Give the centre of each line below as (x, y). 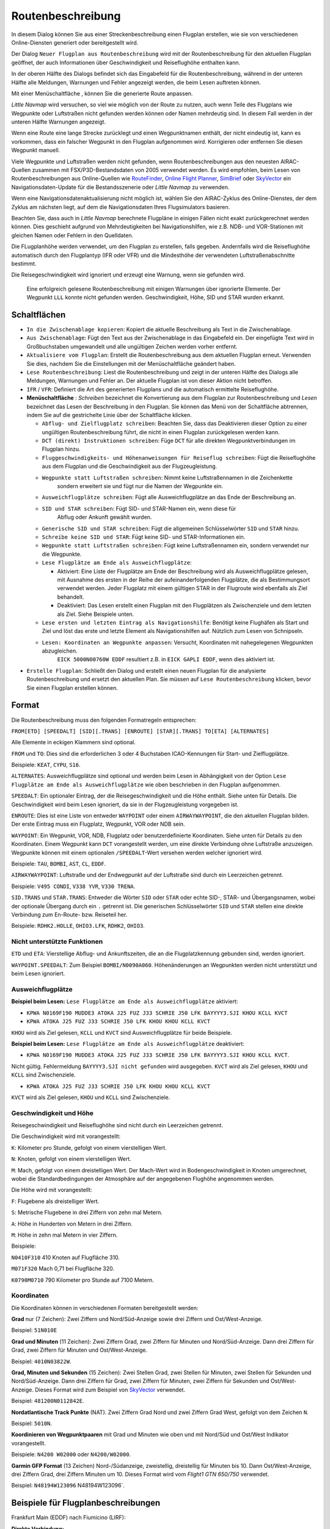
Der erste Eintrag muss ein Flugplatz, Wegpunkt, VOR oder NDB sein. (98, 824)
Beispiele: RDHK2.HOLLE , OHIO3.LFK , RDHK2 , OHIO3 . (78, 926)
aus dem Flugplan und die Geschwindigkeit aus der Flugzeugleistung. (130, 466)
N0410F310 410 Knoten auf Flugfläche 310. (66, 1257)
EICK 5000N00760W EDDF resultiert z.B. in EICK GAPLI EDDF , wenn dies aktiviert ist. (166, 659)
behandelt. (71, 597)
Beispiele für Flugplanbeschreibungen (86, 1503)
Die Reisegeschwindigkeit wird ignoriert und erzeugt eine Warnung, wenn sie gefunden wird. (128, 275)
